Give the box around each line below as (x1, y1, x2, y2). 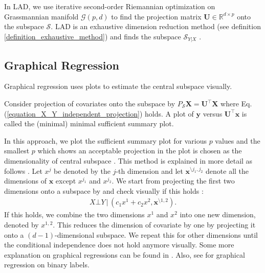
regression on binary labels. (4, 259, 90, 270)
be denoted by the (54, 165, 111, 176)
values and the (215, 135, 260, 146)
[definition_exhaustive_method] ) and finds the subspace (4, 31, 181, 41)
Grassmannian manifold (4, 11, 79, 21)
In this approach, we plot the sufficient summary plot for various (4, 135, 207, 146)
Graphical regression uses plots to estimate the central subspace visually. (4, 81, 232, 92)
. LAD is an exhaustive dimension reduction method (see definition (51, 21, 261, 32)
